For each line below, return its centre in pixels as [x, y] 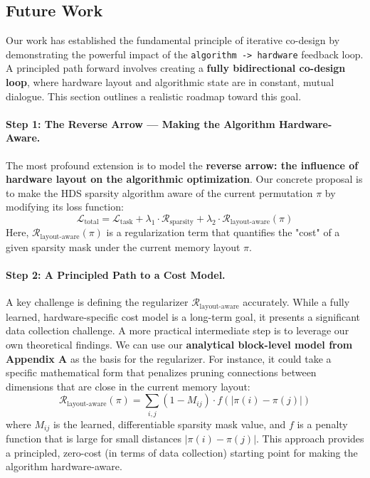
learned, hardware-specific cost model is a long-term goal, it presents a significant [183, 316]
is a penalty [322, 424]
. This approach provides [310, 439]
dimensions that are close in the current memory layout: [128, 386]
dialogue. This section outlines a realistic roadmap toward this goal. [154, 96]
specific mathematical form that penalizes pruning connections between [161, 372]
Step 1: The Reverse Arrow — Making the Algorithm [141, 123]
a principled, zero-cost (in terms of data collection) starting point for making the [182, 452]
